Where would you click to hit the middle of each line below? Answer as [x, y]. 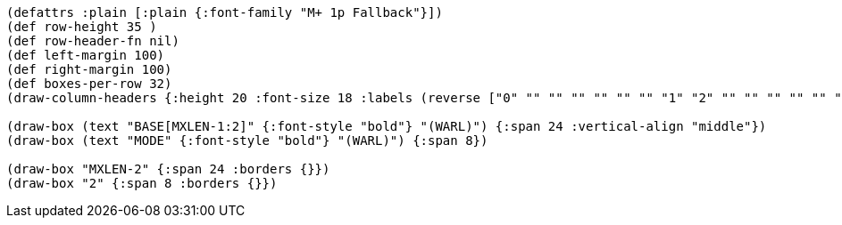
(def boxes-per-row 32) [89, 84]
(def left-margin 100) [86, 55]
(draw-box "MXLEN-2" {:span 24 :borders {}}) [168, 169]
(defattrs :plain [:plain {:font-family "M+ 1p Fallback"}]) [225, 12]
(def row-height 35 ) [82, 27]
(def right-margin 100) [89, 69]
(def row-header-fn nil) [93, 41]
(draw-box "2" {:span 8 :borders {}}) [142, 183]
